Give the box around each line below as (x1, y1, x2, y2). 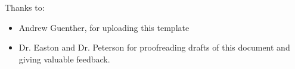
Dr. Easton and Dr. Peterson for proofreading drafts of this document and (18, 41, 290, 54)
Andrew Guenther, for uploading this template (18, 21, 190, 33)
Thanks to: (5, 1, 45, 13)
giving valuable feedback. (18, 52, 110, 65)
